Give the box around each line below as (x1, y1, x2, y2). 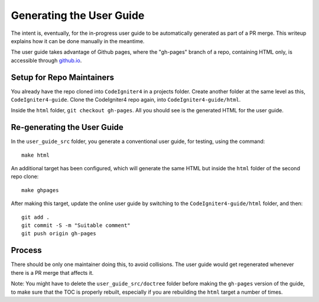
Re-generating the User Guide (11, 122, 124, 132)
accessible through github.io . (11, 57, 82, 64)
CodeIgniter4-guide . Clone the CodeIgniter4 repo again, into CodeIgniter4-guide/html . (11, 96, 241, 103)
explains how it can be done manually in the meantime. (11, 37, 145, 44)
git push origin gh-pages (21, 230, 97, 237)
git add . (21, 213, 50, 220)
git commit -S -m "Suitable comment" (21, 222, 131, 229)
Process (11, 245, 42, 255)
